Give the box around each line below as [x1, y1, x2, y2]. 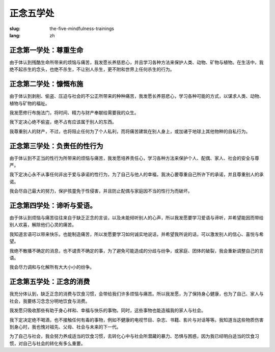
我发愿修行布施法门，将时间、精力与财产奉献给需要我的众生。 [9, 110, 139, 116]
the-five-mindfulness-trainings [49, 25, 115, 32]
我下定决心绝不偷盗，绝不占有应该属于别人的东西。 [9, 119, 117, 125]
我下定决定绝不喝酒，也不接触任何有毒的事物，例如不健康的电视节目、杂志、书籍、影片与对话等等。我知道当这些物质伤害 [9, 316, 264, 323]
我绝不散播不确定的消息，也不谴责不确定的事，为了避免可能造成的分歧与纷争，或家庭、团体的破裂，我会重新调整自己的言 [9, 248, 264, 254]
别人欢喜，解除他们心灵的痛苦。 [9, 222, 76, 228]
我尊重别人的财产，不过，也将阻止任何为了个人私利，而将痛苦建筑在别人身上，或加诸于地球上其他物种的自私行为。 [9, 128, 251, 134]
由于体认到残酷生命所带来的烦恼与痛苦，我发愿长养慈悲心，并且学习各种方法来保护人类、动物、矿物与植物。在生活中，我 [9, 59, 264, 65]
